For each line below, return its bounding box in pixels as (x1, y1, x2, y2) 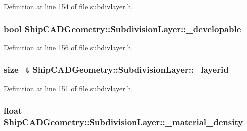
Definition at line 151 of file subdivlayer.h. (4, 83, 133, 93)
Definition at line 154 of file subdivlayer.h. (4, 1, 133, 11)
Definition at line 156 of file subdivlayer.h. (4, 42, 133, 52)
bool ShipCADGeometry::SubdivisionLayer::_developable (4, 22, 241, 35)
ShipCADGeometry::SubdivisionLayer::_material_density (4, 116, 243, 128)
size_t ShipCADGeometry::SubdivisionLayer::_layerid (4, 63, 229, 76)
